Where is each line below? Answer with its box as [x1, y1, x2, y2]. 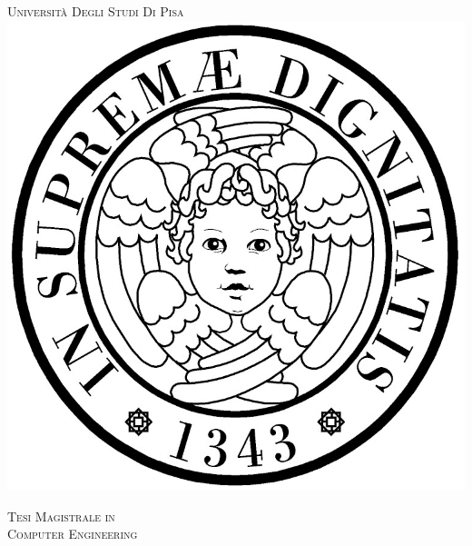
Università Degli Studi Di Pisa [7, 2, 184, 20]
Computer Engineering [7, 524, 138, 543]
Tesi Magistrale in [7, 506, 115, 525]
